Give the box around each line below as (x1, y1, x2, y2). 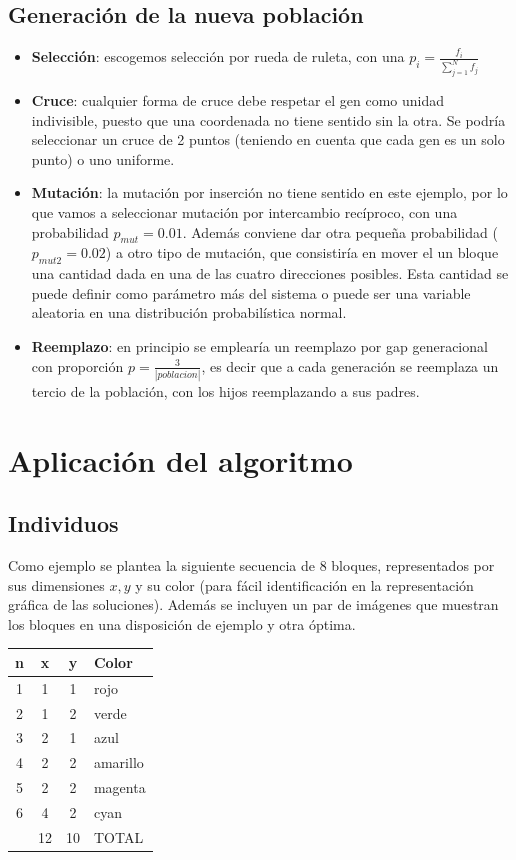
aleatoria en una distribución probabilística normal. (31, 302, 347, 323)
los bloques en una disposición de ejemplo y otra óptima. (8, 613, 356, 634)
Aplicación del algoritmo (8, 439, 353, 480)
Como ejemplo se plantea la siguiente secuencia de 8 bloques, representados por (8, 555, 495, 576)
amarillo (93, 752, 144, 773)
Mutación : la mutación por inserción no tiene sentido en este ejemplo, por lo (31, 182, 508, 203)
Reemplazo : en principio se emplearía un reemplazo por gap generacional (31, 335, 488, 356)
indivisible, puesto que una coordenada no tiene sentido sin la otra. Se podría (31, 109, 506, 130)
